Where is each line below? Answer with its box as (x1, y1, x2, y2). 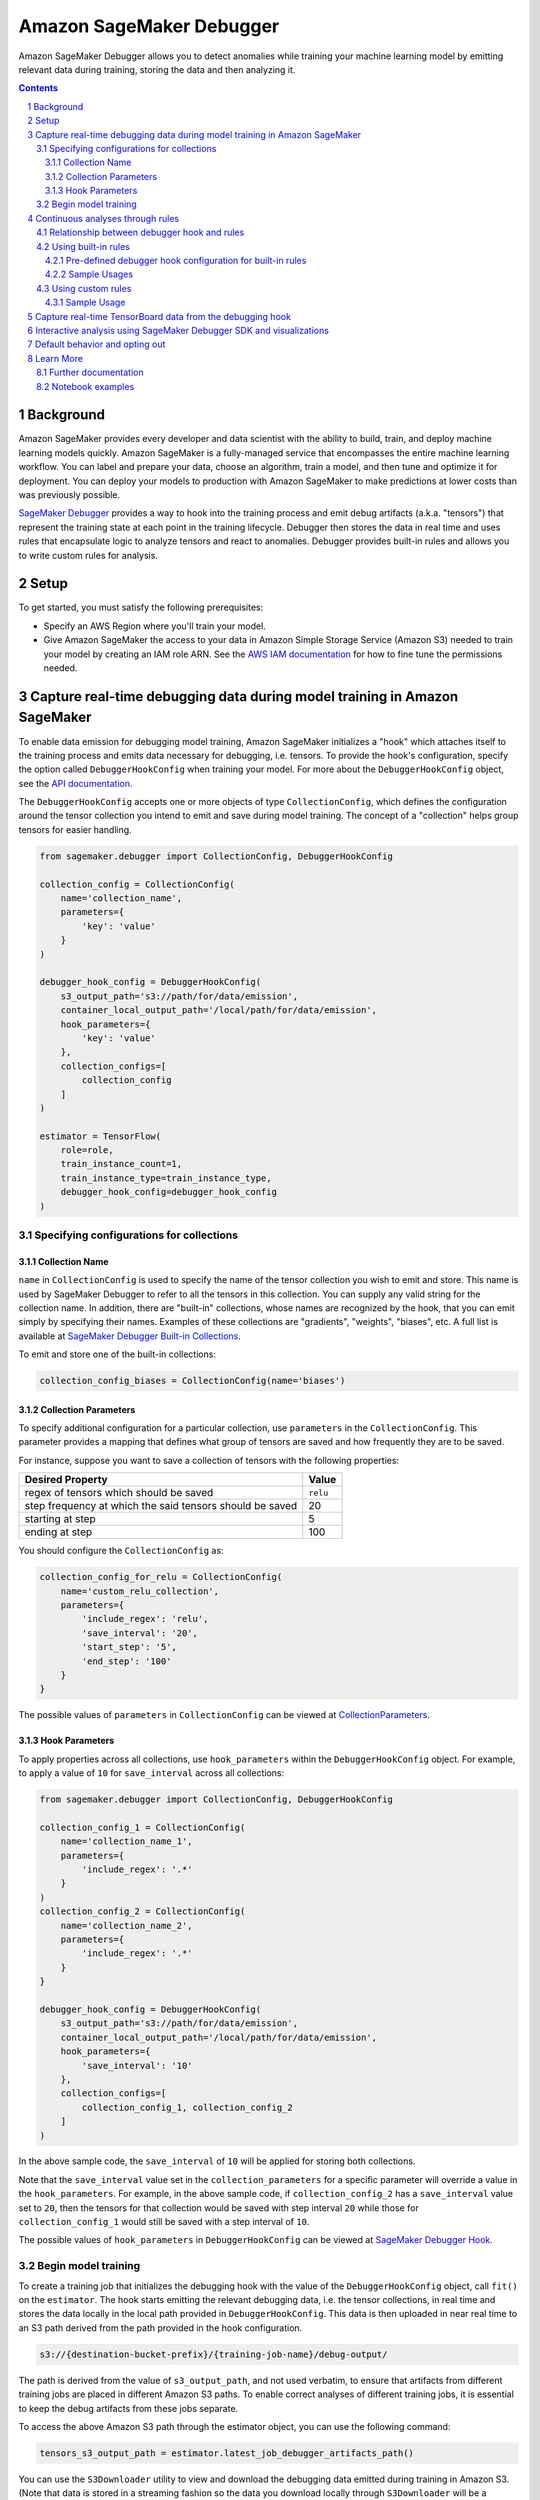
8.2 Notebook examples (36, 380, 135, 392)
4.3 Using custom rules (36, 282, 132, 294)
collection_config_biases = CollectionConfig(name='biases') (39, 1375, 346, 1387)
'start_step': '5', (81, 1641, 177, 1653)
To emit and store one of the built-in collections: (18, 1348, 217, 1360)
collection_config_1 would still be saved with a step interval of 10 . (18, 2216, 310, 2228)
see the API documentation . (18, 777, 134, 789)
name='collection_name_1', (60, 1836, 194, 1847)
